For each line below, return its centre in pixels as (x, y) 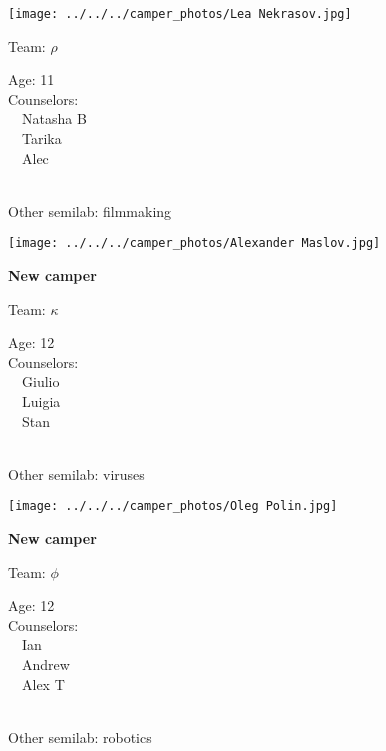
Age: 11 (31, 79)
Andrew (45, 664)
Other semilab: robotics (80, 736)
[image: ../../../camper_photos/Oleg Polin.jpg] (173, 506)
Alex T (43, 683)
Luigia (41, 401)
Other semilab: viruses (76, 473)
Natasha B (54, 118)
